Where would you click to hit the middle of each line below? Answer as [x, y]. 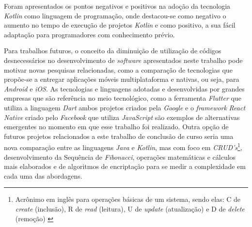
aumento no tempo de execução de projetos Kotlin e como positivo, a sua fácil [120, 25]
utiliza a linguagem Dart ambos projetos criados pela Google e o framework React [125, 107]
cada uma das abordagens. [43, 175]
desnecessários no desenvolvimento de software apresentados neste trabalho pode [123, 60]
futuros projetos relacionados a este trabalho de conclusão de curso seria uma [119, 136]
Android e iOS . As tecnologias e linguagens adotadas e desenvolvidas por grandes [124, 88]
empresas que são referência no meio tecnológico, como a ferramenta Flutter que [123, 98]
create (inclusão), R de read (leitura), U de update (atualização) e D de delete [130, 208]
